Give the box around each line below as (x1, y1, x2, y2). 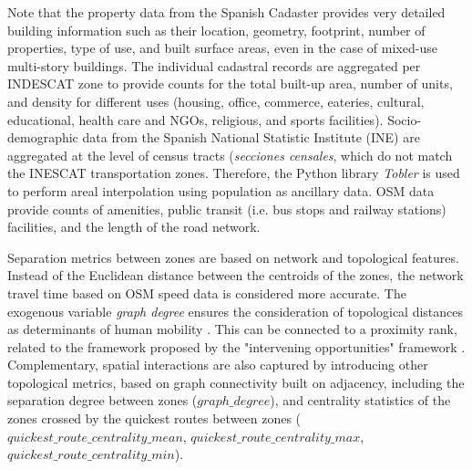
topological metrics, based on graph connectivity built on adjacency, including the (7, 372, 465, 392)
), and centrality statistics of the (270, 391, 451, 410)
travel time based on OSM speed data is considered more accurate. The (7, 283, 406, 302)
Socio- (387, 110, 422, 129)
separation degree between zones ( (7, 391, 198, 410)
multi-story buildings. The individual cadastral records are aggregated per (7, 56, 421, 75)
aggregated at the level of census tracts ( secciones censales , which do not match (7, 145, 453, 164)
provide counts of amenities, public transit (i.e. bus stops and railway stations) (7, 199, 446, 218)
